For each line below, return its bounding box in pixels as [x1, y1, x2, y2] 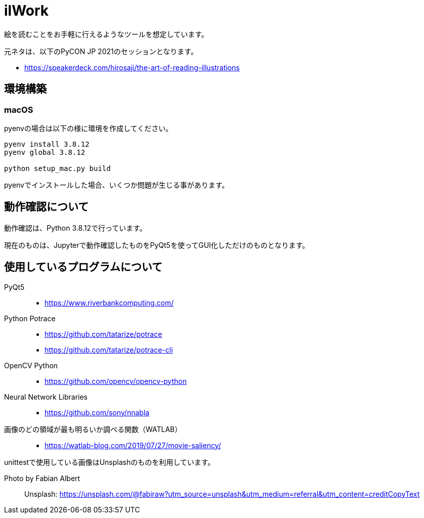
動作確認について [4, 200, 89, 213]
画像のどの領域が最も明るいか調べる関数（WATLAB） [4, 424, 182, 434]
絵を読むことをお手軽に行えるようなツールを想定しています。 [4, 29, 208, 38]
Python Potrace [4, 314, 56, 323]
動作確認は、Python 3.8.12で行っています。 [4, 223, 147, 232]
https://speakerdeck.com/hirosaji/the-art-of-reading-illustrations [24, 63, 240, 72]
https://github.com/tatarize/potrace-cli [45, 345, 173, 354]
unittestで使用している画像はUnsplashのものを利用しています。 [4, 457, 215, 466]
